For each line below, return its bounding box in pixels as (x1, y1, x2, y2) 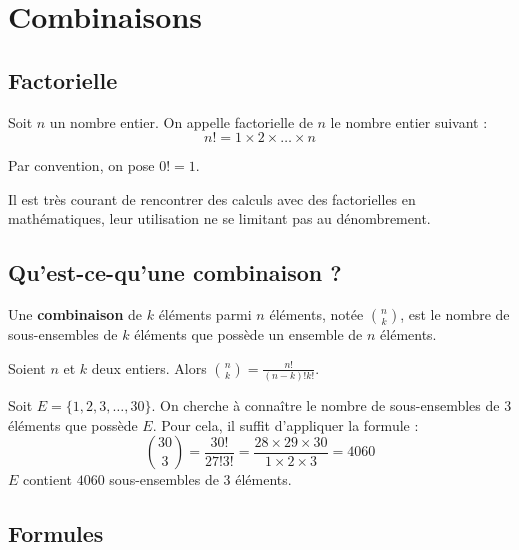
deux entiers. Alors (91, 357, 207, 378)
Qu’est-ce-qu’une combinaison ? (8, 257, 342, 288)
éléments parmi (158, 304, 252, 325)
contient (23, 469, 73, 490)
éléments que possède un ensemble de (134, 324, 363, 345)
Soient (8, 357, 46, 378)
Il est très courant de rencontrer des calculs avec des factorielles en (8, 188, 416, 209)
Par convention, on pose (8, 155, 155, 176)
